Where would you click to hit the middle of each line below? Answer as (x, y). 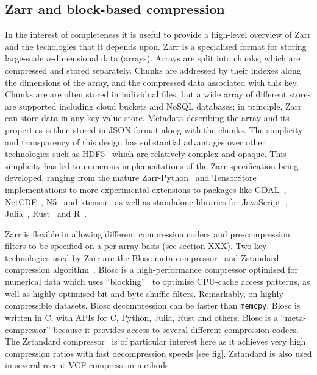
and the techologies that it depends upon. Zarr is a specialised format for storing (156, 46)
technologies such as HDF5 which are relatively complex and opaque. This (146, 154)
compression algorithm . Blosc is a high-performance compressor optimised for (151, 269)
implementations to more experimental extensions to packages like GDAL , (146, 189)
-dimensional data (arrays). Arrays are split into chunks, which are (176, 58)
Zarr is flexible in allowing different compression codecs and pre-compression (148, 233)
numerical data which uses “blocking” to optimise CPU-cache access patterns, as (158, 282)
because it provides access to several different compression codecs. (176, 329)
